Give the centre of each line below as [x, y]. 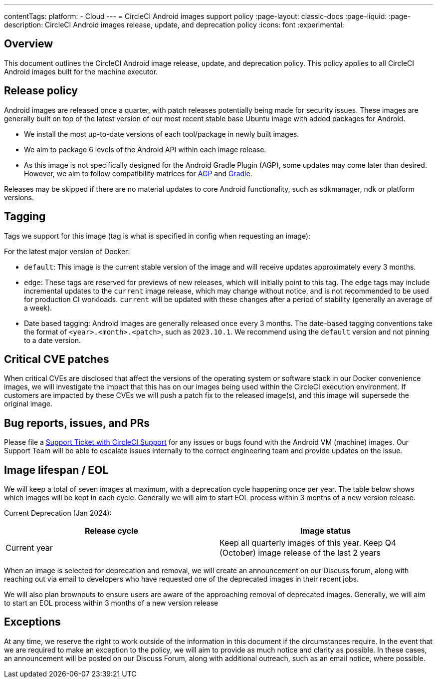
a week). [38, 308]
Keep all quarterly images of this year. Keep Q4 [308, 543]
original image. [28, 404]
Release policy [41, 91]
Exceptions [32, 622]
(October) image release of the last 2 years [300, 553]
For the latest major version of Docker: [67, 251]
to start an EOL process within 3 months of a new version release [111, 603]
